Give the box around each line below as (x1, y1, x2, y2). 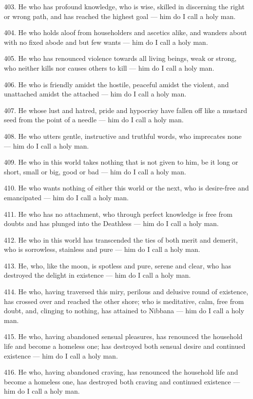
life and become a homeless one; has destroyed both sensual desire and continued (4, 341, 246, 351)
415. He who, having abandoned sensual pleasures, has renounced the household (4, 331, 243, 342)
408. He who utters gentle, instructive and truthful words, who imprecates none (4, 131, 242, 141)
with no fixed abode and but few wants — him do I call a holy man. (4, 37, 208, 47)
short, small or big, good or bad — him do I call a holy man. (4, 166, 186, 176)
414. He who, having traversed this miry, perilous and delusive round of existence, (4, 286, 249, 297)
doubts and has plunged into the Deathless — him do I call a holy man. (4, 218, 219, 228)
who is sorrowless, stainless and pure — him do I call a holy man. (4, 244, 200, 254)
